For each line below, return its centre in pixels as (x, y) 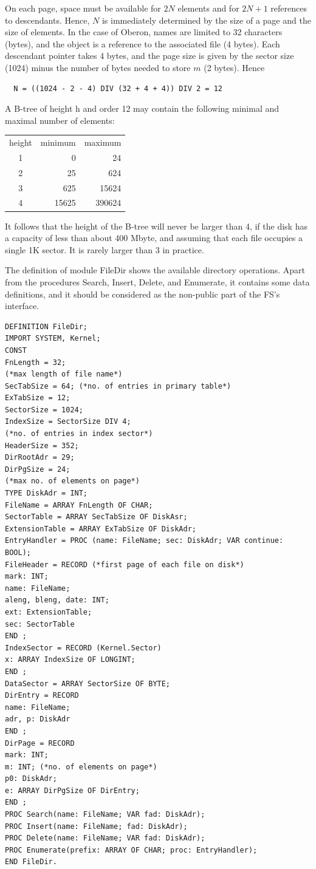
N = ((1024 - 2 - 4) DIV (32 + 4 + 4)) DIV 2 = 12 (118, 88)
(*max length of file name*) (64, 374)
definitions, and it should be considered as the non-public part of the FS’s (143, 294)
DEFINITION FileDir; (46, 326)
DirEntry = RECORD (42, 696)
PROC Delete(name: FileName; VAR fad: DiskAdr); (105, 838)
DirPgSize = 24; (38, 469)
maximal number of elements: (60, 120)
